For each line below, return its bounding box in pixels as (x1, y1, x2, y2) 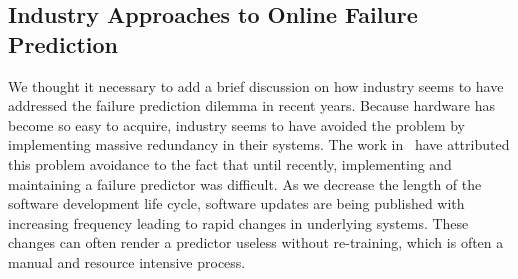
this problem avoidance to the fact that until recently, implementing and (8, 153, 452, 174)
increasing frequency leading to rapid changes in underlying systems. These (8, 212, 469, 233)
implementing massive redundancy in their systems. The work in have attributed (8, 134, 510, 155)
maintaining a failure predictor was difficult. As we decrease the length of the (8, 173, 482, 194)
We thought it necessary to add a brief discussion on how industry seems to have (8, 75, 504, 96)
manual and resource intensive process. (8, 251, 246, 272)
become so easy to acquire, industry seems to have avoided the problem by (8, 114, 466, 135)
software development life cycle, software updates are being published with (8, 193, 465, 214)
